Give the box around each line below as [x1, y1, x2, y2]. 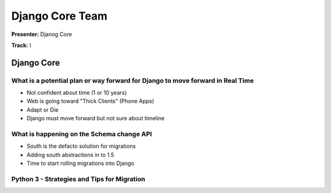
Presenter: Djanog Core [11, 31, 72, 38]
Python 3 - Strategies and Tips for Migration [11, 175, 145, 183]
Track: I [11, 42, 31, 49]
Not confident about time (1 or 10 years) [26, 89, 127, 96]
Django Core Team [11, 9, 108, 23]
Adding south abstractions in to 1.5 [26, 151, 115, 158]
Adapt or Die [26, 106, 59, 113]
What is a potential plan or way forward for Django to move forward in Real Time [11, 76, 254, 85]
